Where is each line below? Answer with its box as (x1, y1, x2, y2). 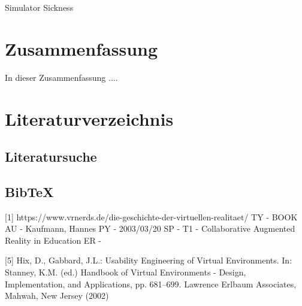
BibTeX (5, 182, 54, 201)
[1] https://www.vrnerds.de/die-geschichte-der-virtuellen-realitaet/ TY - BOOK (5, 210, 298, 223)
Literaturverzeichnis (5, 106, 174, 131)
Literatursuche (5, 147, 97, 166)
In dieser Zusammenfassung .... (5, 71, 118, 83)
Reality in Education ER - (5, 234, 102, 246)
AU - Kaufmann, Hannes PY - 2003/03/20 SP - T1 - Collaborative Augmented (5, 222, 295, 235)
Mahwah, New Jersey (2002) (5, 289, 109, 302)
